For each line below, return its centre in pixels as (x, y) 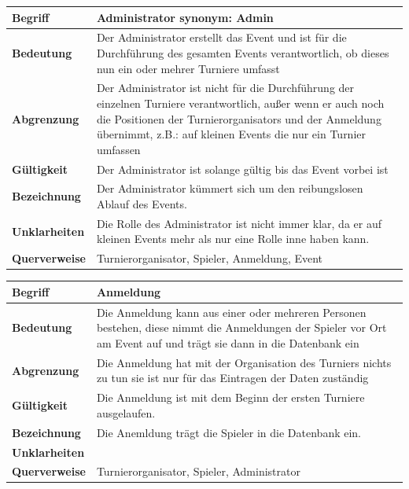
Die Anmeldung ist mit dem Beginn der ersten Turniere (230, 397)
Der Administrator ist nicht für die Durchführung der (225, 88)
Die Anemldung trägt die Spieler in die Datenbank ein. (229, 432)
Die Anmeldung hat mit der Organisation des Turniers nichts (244, 362)
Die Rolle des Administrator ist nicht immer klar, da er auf (239, 223)
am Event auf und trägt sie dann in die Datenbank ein (228, 342)
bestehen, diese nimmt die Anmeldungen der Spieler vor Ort (241, 327)
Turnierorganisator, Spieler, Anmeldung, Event (210, 258)
